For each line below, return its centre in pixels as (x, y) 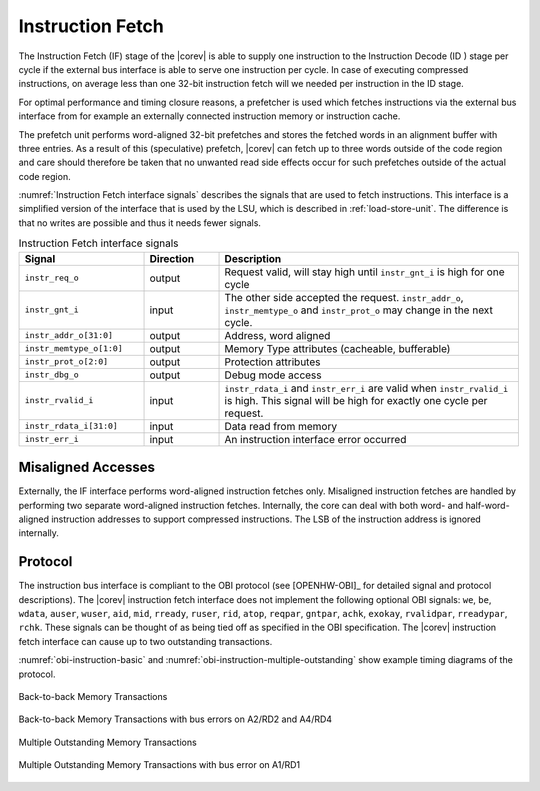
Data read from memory (281, 426)
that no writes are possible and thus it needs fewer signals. (140, 222)
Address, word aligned (277, 335)
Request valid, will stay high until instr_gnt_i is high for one (364, 272)
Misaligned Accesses (86, 467)
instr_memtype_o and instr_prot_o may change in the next (359, 310)
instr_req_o (51, 278)
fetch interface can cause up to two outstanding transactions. (145, 641)
